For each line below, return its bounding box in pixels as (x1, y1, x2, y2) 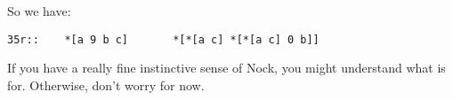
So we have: (7, 2, 71, 19)
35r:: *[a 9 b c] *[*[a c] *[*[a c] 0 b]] (7, 33, 320, 46)
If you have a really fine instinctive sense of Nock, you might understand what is (7, 58, 446, 77)
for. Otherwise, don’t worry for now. (7, 75, 205, 94)
